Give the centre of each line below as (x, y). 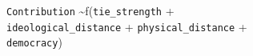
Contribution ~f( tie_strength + (90, 10)
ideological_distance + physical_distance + (127, 26)
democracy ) (34, 42)
